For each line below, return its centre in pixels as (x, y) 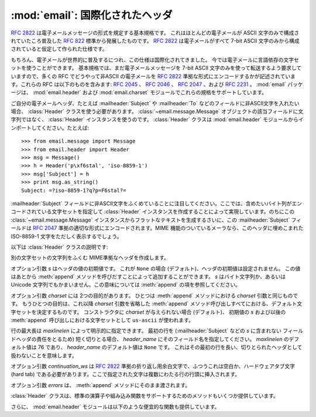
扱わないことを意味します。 (44, 355)
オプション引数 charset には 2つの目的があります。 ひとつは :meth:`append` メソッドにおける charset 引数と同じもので (154, 295)
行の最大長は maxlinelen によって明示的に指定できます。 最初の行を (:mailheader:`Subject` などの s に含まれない (146, 331)
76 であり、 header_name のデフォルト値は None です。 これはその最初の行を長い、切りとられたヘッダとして (170, 347)
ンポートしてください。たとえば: (50, 127)
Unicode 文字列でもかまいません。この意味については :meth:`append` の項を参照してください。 (126, 285)
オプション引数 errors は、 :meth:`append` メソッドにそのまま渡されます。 (101, 385)
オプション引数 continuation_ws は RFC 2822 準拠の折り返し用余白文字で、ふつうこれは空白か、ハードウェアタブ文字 (153, 366)
